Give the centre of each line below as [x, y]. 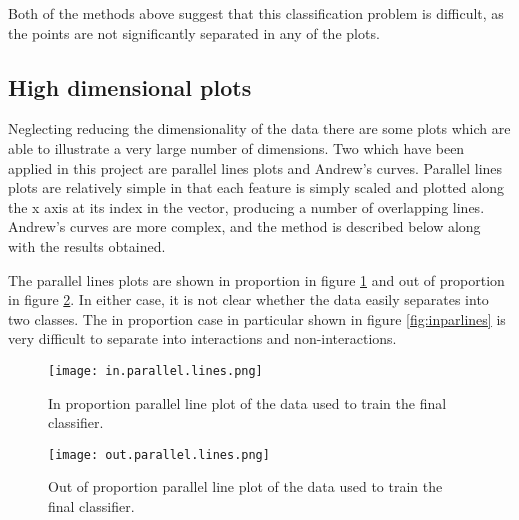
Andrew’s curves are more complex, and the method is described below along [244, 226]
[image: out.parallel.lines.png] [159, 454]
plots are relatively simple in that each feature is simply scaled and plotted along [256, 187]
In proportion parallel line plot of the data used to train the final [247, 402]
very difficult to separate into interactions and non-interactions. [202, 338]
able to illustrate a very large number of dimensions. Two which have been [236, 147]
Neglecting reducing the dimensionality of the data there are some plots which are [259, 128]
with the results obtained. [87, 245]
